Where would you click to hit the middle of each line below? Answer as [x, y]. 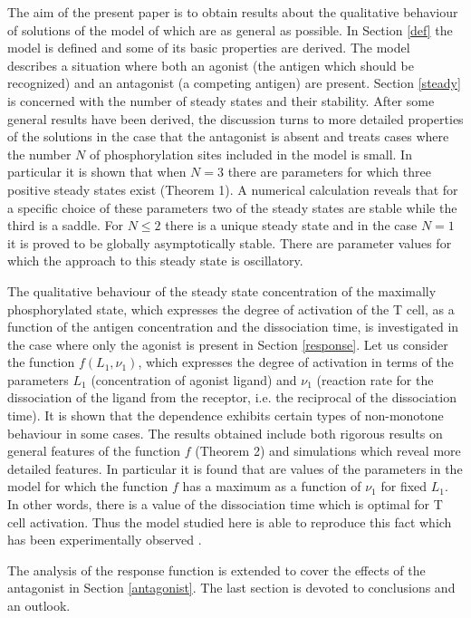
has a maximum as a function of [272, 486]
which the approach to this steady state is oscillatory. [155, 261]
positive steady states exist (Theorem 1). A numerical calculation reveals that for [233, 189]
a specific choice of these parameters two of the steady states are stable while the [232, 207]
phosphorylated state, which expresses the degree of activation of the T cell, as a [231, 309]
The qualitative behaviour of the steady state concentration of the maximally [222, 290]
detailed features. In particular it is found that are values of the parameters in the [235, 468]
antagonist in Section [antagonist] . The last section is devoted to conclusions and [231, 588]
